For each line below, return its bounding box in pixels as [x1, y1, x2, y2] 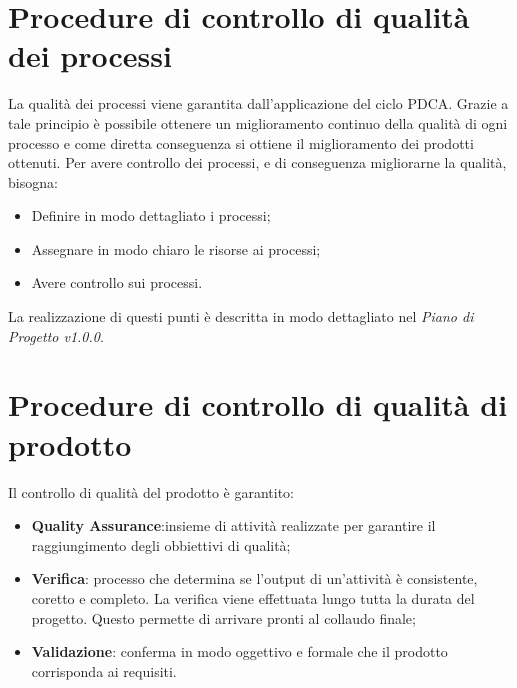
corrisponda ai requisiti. [31, 660, 177, 681]
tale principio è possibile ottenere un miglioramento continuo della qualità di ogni [8, 112, 508, 133]
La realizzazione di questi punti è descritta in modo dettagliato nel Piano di [8, 306, 474, 327]
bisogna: [8, 171, 58, 192]
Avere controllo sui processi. [31, 272, 203, 293]
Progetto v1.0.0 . [8, 325, 104, 346]
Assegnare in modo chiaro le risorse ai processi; [31, 238, 321, 259]
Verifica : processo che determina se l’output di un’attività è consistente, [31, 568, 478, 589]
